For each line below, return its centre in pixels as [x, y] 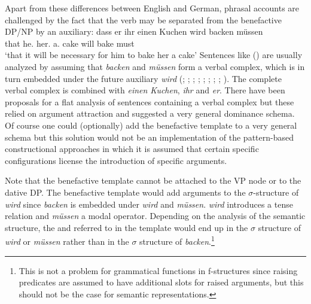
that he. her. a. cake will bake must [70, 43]
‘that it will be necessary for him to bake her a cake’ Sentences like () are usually [154, 55]
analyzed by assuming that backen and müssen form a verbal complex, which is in [155, 66]
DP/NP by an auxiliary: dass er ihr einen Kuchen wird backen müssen [134, 31]
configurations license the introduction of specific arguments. [116, 160]
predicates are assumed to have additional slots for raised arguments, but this [161, 282]
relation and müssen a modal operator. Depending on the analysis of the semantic [155, 216]
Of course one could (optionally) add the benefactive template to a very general [151, 125]
